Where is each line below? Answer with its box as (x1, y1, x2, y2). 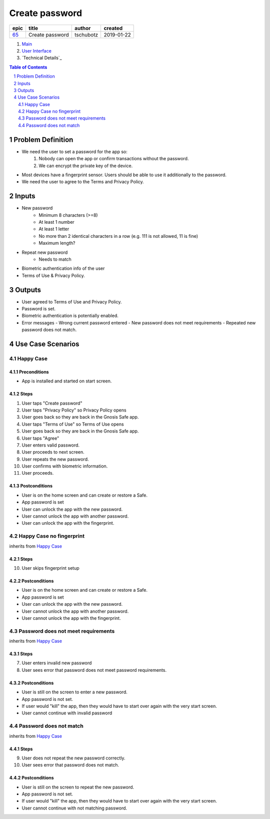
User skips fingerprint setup (21, 565, 79, 571)
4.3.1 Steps (9, 651, 33, 657)
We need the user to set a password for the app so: (21, 148, 127, 155)
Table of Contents (9, 64, 47, 70)
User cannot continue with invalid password (21, 710, 112, 716)
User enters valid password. (21, 442, 80, 448)
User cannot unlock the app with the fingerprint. (21, 615, 121, 621)
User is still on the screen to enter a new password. (21, 689, 127, 695)
